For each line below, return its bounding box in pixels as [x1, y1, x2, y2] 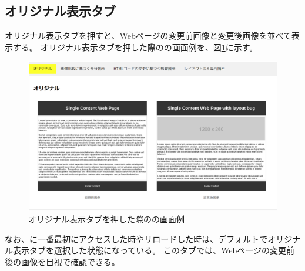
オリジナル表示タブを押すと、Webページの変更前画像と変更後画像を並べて [5, 29, 291, 42]
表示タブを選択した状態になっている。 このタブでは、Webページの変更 [12, 244, 286, 256]
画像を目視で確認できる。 [21, 255, 120, 267]
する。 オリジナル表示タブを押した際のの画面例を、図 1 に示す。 [12, 40, 258, 53]
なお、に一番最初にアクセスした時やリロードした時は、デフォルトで [5, 232, 268, 245]
